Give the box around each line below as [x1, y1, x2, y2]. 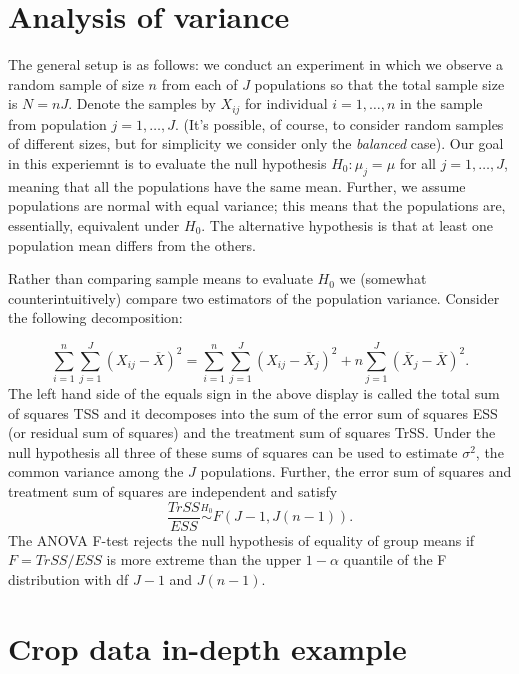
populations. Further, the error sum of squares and [200, 461, 512, 482]
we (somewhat [339, 268, 427, 289]
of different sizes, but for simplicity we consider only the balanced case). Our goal [8, 133, 504, 154]
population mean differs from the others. [8, 234, 257, 255]
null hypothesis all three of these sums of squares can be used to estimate [8, 441, 458, 462]
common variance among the [8, 461, 184, 482]
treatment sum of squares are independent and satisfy [8, 481, 338, 501]
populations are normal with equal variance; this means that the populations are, [8, 195, 506, 216]
